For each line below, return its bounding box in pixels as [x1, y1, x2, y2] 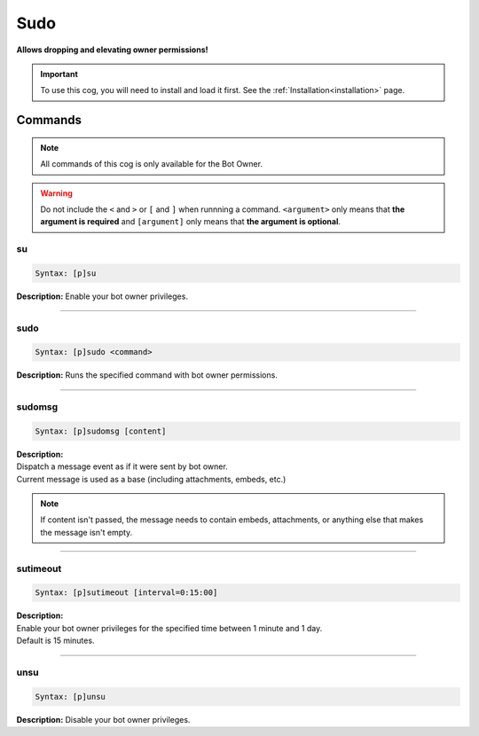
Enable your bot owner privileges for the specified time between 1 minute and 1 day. [16, 622, 323, 633]
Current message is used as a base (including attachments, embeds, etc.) [16, 474, 287, 484]
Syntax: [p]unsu [35, 692, 106, 701]
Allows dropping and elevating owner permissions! [16, 44, 208, 55]
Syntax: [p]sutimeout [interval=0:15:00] [35, 588, 218, 598]
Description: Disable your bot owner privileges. [16, 714, 191, 724]
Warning [40, 187, 73, 199]
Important [40, 68, 79, 79]
